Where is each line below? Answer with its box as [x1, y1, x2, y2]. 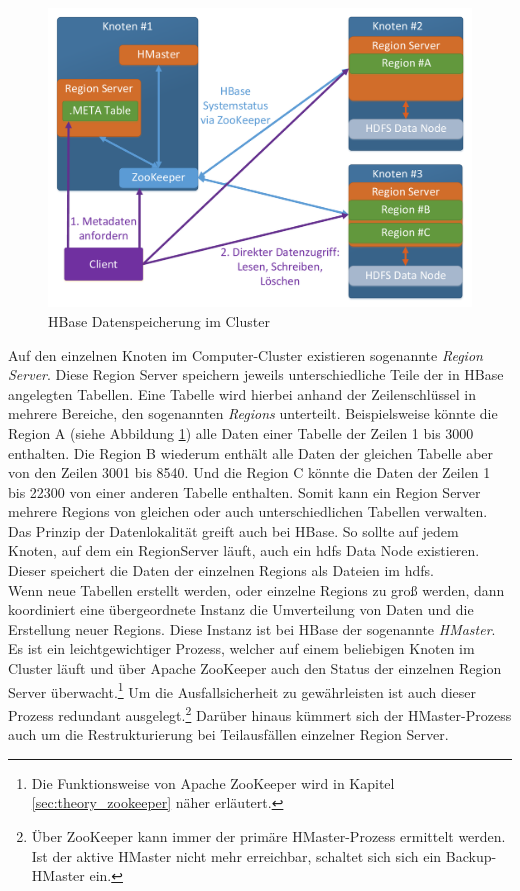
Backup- [445, 845, 497, 866]
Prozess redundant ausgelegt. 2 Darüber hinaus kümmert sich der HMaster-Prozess [8, 701, 512, 725]
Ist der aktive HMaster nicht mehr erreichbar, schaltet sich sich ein [31, 845, 442, 866]
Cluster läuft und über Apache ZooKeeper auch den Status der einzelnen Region [8, 658, 502, 679]
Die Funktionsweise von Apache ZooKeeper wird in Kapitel [31, 772, 395, 793]
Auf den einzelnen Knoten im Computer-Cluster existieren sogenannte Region [8, 344, 483, 365]
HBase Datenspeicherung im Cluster [48, 310, 270, 331]
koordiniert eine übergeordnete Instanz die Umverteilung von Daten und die [8, 599, 474, 620]
